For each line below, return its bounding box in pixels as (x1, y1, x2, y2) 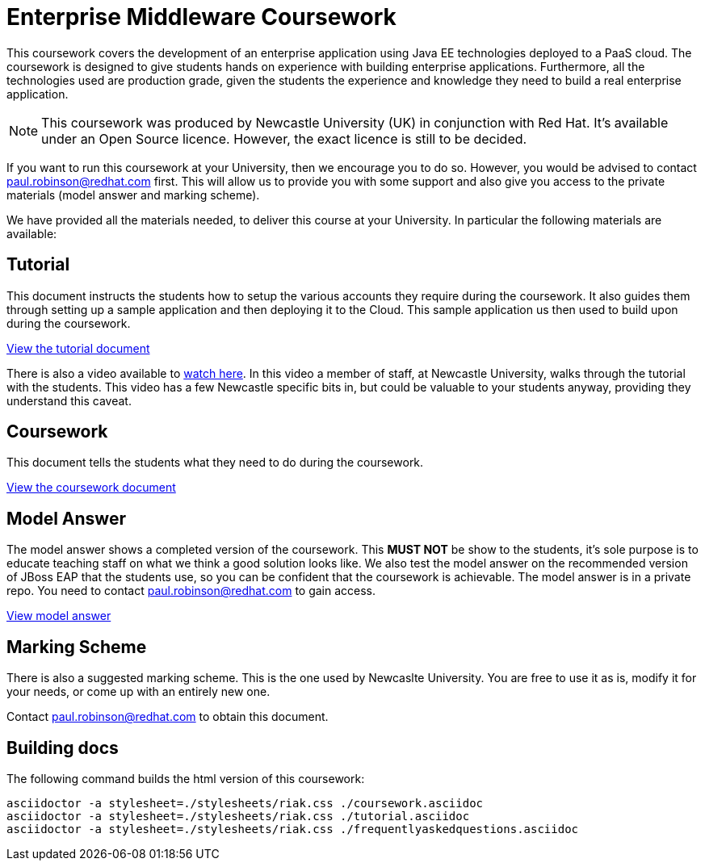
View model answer (6, 609, 111, 623)
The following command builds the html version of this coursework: (6, 771, 365, 785)
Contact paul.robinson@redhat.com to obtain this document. (6, 710, 329, 724)
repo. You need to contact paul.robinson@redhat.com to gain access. (6, 584, 376, 598)
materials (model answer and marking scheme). (6, 187, 260, 202)
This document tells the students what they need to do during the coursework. (6, 455, 424, 470)
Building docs (6, 737, 119, 758)
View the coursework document (6, 480, 176, 495)
